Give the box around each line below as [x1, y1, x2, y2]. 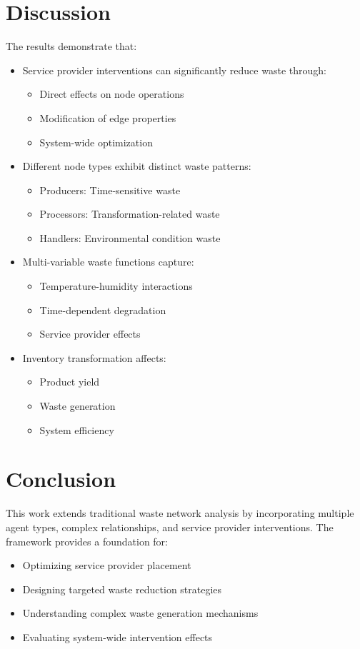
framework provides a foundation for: [6, 533, 168, 548]
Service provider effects [39, 326, 141, 341]
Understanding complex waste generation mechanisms [22, 605, 259, 620]
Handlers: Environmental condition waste [39, 230, 221, 245]
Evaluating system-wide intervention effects [22, 629, 213, 644]
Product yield [39, 374, 100, 389]
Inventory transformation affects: [22, 350, 166, 365]
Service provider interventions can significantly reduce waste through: [22, 62, 326, 77]
